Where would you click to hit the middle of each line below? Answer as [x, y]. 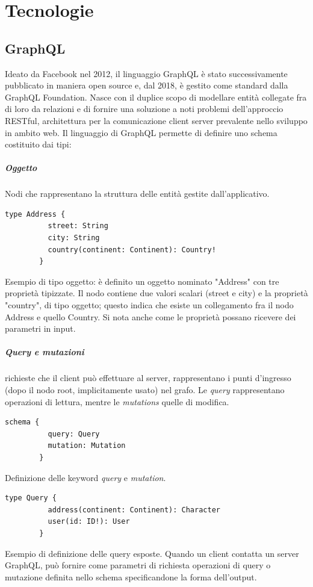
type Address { [35, 214]
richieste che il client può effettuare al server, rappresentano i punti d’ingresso [148, 378]
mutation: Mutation [87, 446]
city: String [74, 238]
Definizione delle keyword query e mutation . [85, 477]
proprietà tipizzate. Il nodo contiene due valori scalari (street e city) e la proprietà [156, 293]
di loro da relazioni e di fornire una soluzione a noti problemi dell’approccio [144, 109]
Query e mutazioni [45, 352]
